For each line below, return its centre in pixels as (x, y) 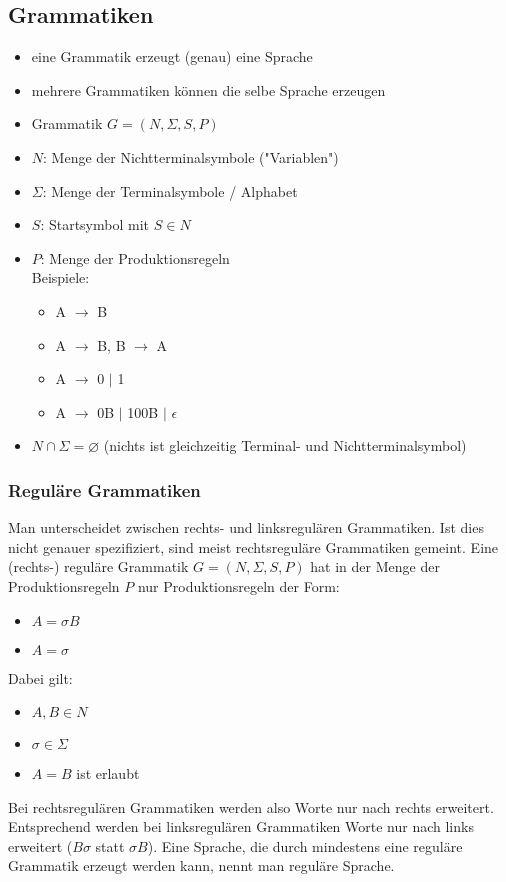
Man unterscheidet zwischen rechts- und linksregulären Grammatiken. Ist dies (246, 527)
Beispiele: (60, 277)
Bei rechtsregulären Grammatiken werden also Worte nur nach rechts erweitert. (251, 806)
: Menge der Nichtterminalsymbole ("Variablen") (191, 156)
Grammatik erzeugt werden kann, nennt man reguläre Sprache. (201, 865)
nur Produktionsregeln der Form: (238, 585)
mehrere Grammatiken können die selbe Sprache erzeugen (208, 89)
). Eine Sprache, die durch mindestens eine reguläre (305, 845)
